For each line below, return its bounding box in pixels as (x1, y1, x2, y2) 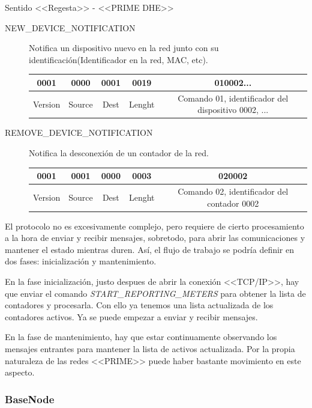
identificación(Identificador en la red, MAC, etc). (29, 53, 208, 65)
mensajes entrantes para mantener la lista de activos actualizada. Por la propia (5, 342, 295, 355)
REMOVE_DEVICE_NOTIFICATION (5, 126, 153, 139)
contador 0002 (207, 196, 259, 209)
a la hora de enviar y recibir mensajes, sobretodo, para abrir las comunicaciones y (5, 231, 305, 244)
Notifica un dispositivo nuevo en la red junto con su (29, 41, 219, 54)
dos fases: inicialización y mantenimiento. (5, 255, 157, 267)
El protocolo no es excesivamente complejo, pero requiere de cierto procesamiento (5, 219, 304, 232)
